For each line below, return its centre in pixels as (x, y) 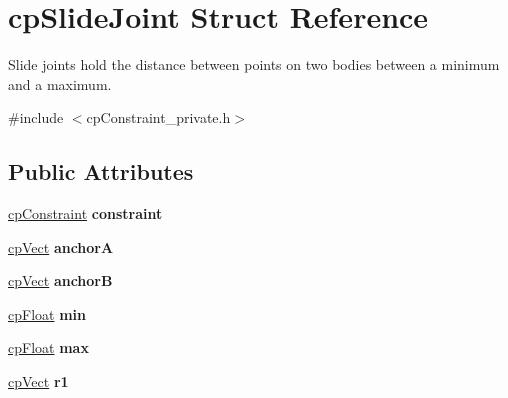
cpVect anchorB (60, 280)
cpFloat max (48, 347)
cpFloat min (47, 313)
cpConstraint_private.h (158, 117)
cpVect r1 (38, 381)
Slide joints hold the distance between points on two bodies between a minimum (254, 64)
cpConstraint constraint (85, 213)
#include (36, 117)
